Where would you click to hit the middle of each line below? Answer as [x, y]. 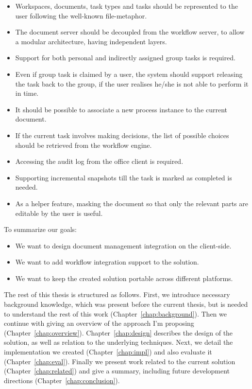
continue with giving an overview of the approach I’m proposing [99, 323]
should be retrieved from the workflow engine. [84, 145]
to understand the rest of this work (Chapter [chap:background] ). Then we [115, 313]
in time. [27, 93]
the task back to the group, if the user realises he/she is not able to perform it [132, 83]
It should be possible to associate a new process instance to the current [121, 109]
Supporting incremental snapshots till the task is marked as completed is [124, 177]
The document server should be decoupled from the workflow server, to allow [130, 32]
